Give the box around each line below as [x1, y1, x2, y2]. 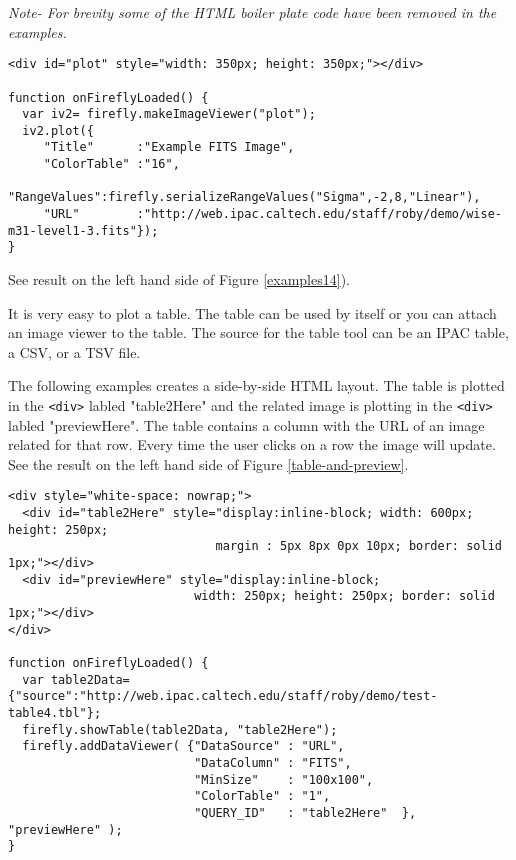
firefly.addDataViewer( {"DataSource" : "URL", [22, 739, 345, 754]
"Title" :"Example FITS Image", [43, 140, 295, 155]
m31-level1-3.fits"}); [8, 223, 159, 238]
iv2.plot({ [22, 123, 94, 138]
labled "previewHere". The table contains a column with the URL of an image [8, 414, 485, 435]
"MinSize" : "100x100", [194, 772, 374, 787]
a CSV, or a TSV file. [8, 341, 141, 362]
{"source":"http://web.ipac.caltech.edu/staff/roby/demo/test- [8, 689, 438, 704]
